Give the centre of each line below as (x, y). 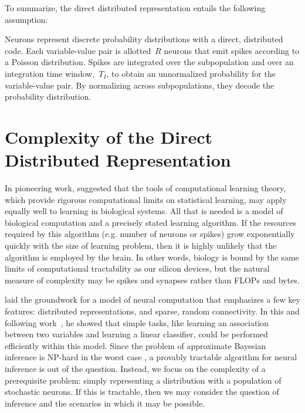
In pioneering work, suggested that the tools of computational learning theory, (145, 188)
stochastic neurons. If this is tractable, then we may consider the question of (142, 392)
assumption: (26, 19)
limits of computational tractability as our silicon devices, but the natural (137, 268)
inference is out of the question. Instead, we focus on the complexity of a (135, 368)
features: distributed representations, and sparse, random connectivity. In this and (152, 311)
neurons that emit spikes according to (232, 50)
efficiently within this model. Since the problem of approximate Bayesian (135, 345)
